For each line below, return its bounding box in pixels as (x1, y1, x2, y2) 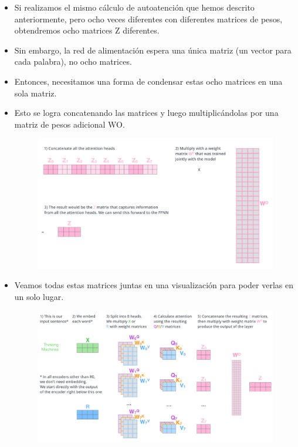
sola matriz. (14, 86, 57, 99)
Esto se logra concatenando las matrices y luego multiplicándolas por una (14, 106, 279, 119)
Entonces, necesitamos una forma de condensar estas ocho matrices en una (14, 75, 283, 87)
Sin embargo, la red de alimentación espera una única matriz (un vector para (14, 44, 292, 56)
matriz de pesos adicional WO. (14, 118, 125, 130)
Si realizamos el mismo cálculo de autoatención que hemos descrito (14, 1, 255, 13)
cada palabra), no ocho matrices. (14, 55, 132, 68)
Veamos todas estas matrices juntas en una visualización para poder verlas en (14, 279, 293, 291)
